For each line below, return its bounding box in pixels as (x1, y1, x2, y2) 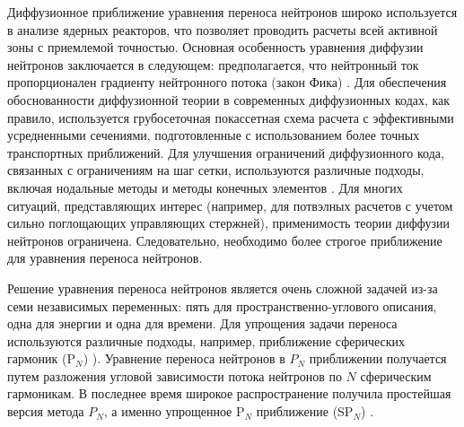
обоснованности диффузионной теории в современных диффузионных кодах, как (7, 90, 451, 109)
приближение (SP (256, 402, 354, 421)
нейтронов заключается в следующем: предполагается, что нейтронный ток (7, 55, 419, 74)
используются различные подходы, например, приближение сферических (7, 331, 406, 350)
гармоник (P (7, 349, 76, 368)
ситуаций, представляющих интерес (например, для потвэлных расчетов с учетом (7, 196, 453, 214)
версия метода (7, 402, 84, 421)
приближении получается (309, 349, 447, 368)
